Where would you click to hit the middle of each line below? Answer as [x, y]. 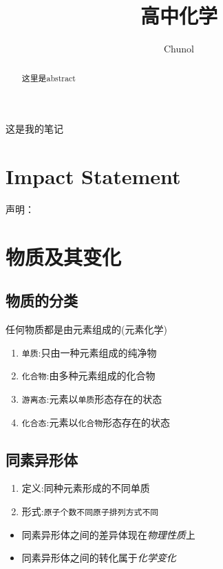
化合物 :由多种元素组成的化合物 [88, 376]
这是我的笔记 [34, 129]
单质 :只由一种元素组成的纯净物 [89, 352]
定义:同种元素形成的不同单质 [86, 488]
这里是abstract [49, 78]
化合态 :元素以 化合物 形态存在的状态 [96, 422]
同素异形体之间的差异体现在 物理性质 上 [108, 534]
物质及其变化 [64, 256]
